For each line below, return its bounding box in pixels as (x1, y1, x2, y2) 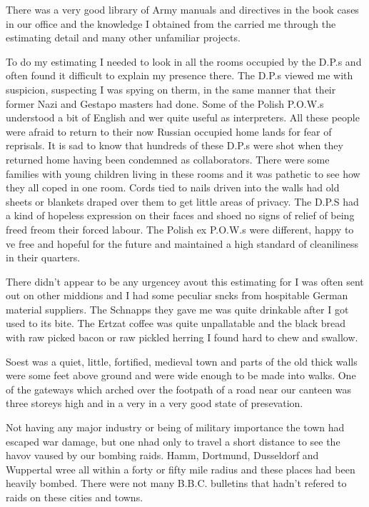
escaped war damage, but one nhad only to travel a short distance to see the (6, 433, 340, 448)
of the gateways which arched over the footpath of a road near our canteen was (6, 381, 352, 396)
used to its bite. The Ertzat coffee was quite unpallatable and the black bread (6, 316, 346, 331)
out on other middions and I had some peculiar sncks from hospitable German (6, 288, 348, 303)
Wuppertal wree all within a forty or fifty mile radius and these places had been (6, 461, 355, 476)
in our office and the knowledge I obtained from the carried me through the (6, 16, 336, 31)
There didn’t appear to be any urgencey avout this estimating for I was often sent (6, 273, 364, 288)
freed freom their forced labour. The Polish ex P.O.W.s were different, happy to (6, 221, 354, 236)
